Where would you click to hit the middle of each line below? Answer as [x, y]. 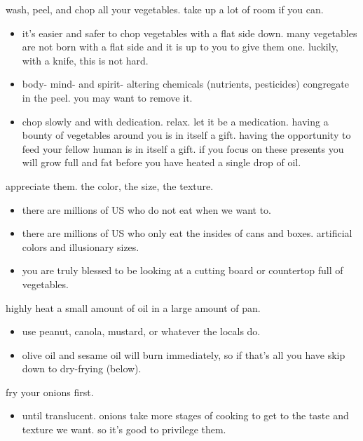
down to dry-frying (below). [82, 368]
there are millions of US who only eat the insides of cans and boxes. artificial [187, 233]
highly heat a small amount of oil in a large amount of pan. [133, 307]
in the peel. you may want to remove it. [107, 97]
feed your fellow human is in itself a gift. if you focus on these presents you [183, 148]
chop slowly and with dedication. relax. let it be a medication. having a [175, 121]
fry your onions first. [50, 392]
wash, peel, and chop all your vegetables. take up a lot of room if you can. [165, 9]
